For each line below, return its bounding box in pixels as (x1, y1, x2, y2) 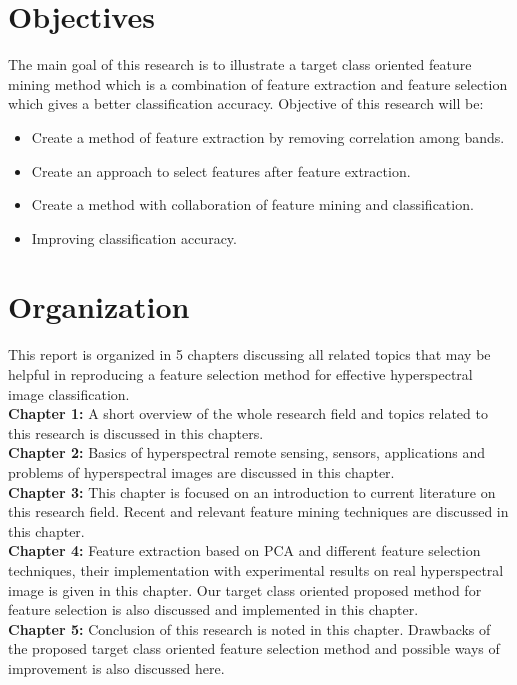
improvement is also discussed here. (8, 657, 225, 678)
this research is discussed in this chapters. (8, 422, 264, 443)
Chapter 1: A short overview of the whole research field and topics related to (8, 403, 488, 424)
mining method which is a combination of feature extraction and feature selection (8, 73, 508, 94)
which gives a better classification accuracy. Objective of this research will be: (8, 93, 484, 114)
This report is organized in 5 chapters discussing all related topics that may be (8, 344, 491, 365)
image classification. (8, 383, 130, 404)
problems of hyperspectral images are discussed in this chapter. (8, 461, 395, 482)
